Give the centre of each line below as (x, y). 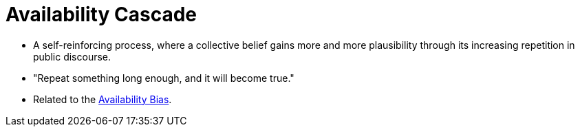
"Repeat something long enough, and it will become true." (164, 78)
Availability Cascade (101, 14)
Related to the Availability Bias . (103, 99)
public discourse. (72, 56)
